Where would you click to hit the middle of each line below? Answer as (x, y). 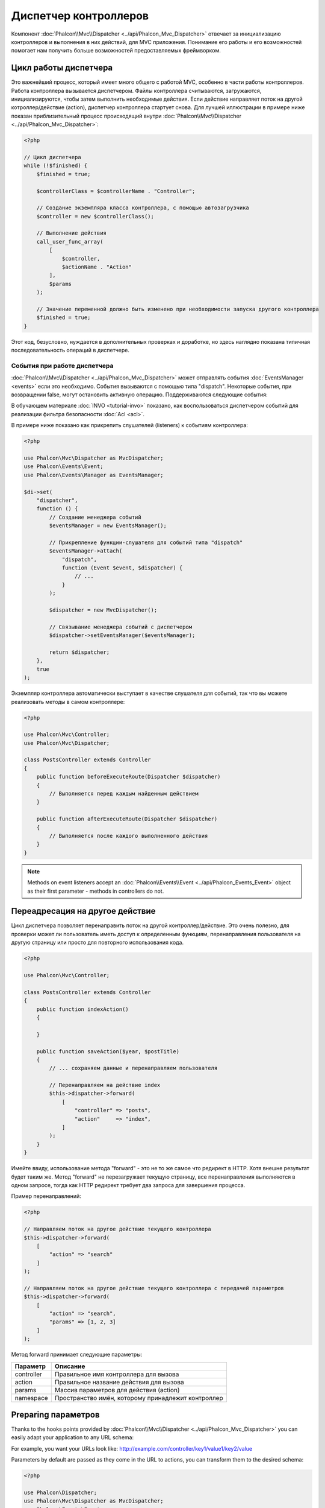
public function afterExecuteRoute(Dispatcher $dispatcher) (127, 819)
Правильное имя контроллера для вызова (117, 1374)
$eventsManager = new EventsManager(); (108, 526)
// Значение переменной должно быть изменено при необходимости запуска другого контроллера (178, 309)
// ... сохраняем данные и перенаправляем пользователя (133, 1068)
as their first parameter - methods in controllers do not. (96, 891)
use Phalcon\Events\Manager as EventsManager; (94, 475)
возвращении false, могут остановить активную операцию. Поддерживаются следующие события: (139, 394)
